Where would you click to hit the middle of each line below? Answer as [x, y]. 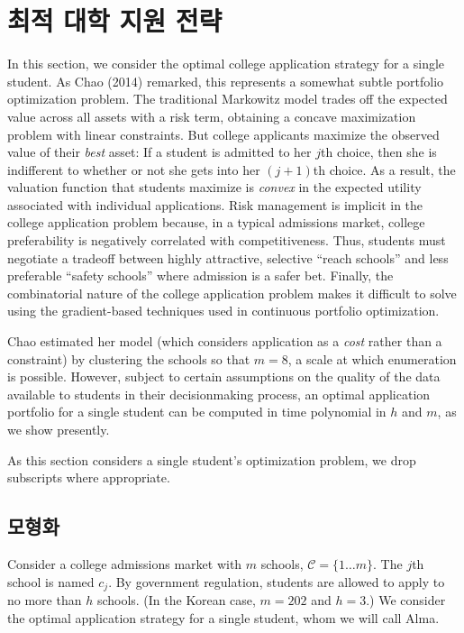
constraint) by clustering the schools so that [129, 358]
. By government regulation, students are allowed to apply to [277, 581]
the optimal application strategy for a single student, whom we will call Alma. [223, 617]
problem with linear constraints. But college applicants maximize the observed [223, 134]
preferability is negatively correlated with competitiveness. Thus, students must [227, 240]
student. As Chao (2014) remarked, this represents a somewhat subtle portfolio [226, 81]
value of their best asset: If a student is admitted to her [159, 152]
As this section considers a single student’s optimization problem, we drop [212, 459]
